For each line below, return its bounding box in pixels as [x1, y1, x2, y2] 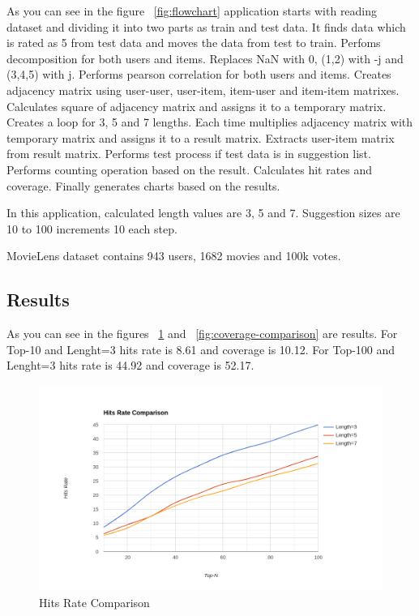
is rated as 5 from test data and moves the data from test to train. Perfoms [6, 34, 381, 51]
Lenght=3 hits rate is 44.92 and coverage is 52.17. [6, 357, 254, 374]
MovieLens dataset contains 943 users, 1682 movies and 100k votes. [6, 247, 341, 264]
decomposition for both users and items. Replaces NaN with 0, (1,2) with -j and [6, 49, 404, 66]
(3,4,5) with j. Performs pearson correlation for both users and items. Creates [6, 66, 391, 83]
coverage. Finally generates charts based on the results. [6, 177, 280, 194]
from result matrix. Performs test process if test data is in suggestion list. [6, 145, 371, 162]
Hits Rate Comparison [39, 593, 150, 610]
